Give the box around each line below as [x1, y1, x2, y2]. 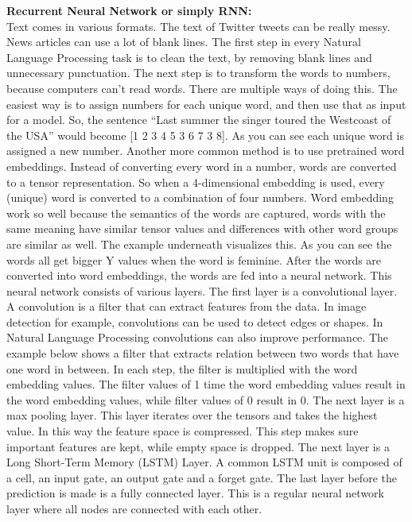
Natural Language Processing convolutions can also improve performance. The [6, 329, 389, 346]
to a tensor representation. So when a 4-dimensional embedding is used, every [6, 173, 385, 190]
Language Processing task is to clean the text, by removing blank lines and [6, 48, 372, 65]
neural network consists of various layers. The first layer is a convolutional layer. [6, 282, 398, 299]
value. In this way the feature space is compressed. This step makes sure [6, 423, 359, 439]
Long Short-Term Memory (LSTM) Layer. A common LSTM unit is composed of [6, 454, 402, 470]
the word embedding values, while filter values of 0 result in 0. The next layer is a [6, 391, 405, 408]
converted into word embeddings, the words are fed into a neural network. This [6, 267, 392, 284]
